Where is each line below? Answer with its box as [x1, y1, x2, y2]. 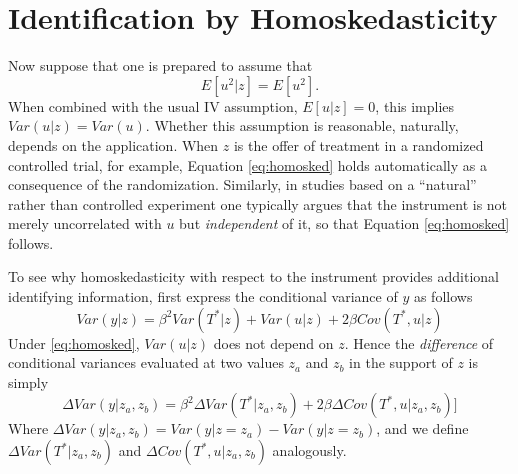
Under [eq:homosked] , [8, 332, 140, 353]
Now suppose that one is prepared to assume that [8, 55, 313, 76]
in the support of [349, 352, 453, 373]
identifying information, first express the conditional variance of [8, 286, 398, 307]
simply [8, 371, 49, 392]
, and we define [376, 418, 469, 439]
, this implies [375, 95, 455, 116]
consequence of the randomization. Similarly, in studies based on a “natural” [8, 174, 477, 195]
